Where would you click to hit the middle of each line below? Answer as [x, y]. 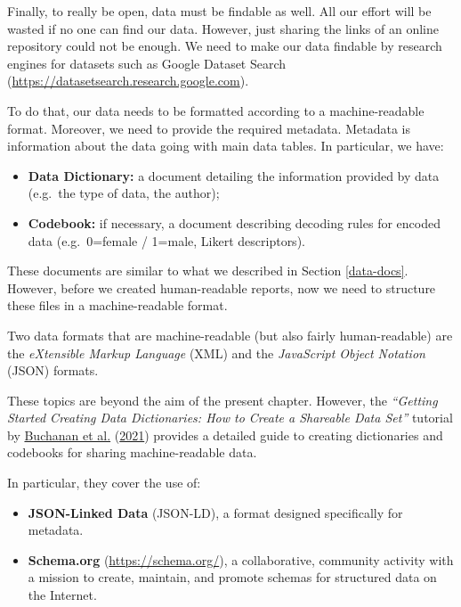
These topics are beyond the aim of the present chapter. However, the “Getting [222, 400]
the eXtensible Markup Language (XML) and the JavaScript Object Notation [216, 353]
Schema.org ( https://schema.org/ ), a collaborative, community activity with [241, 559]
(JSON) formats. [53, 370]
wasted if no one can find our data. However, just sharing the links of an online [223, 28]
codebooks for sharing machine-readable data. [132, 452]
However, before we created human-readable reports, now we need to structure [222, 287]
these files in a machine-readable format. [117, 305]
